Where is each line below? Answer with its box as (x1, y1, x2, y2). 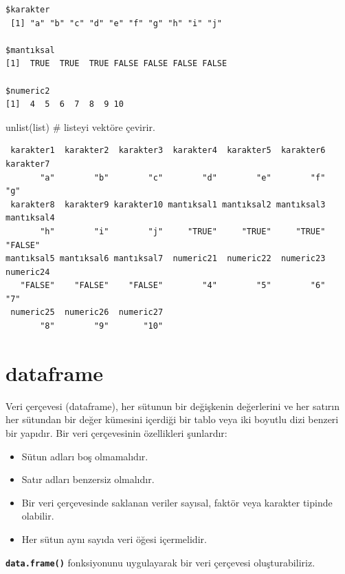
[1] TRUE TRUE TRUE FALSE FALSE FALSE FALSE (5, 59, 227, 69)
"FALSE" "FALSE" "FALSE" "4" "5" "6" (20, 280, 326, 291)
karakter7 (5, 158, 50, 169)
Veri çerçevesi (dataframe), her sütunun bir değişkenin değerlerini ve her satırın (5, 398, 340, 413)
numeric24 (5, 267, 50, 277)
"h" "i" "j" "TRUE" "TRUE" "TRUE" (40, 226, 326, 236)
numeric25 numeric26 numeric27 (10, 307, 164, 318)
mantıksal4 (5, 213, 55, 223)
